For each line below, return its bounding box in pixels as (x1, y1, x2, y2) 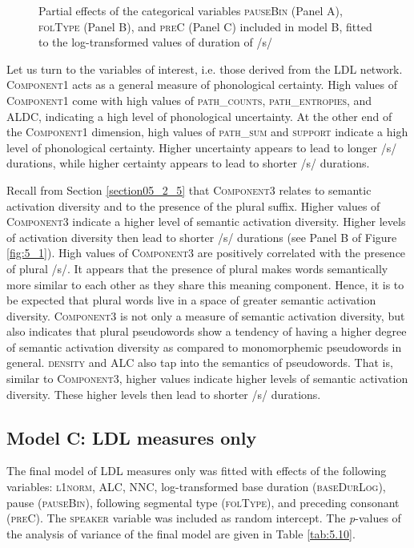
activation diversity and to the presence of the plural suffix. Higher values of (6, 197, 380, 214)
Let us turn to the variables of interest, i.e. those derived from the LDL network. (6, 60, 403, 77)
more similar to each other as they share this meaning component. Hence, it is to (6, 276, 404, 292)
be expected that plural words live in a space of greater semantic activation (6, 292, 376, 308)
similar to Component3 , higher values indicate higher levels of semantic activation (6, 370, 408, 387)
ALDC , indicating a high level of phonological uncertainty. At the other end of (6, 107, 392, 124)
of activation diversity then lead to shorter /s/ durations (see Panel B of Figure (6, 228, 397, 245)
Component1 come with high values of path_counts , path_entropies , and (6, 91, 372, 108)
